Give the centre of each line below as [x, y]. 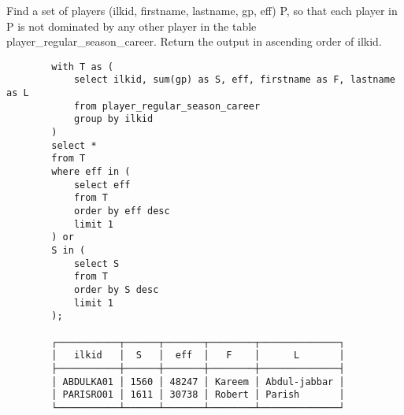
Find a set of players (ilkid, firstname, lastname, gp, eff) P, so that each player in [202, 10]
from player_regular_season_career [167, 106]
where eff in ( [91, 172]
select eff [102, 185]
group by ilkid [113, 119]
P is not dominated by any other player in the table [132, 26]
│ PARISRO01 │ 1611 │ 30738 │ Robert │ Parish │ [198, 395]
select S [96, 263]
